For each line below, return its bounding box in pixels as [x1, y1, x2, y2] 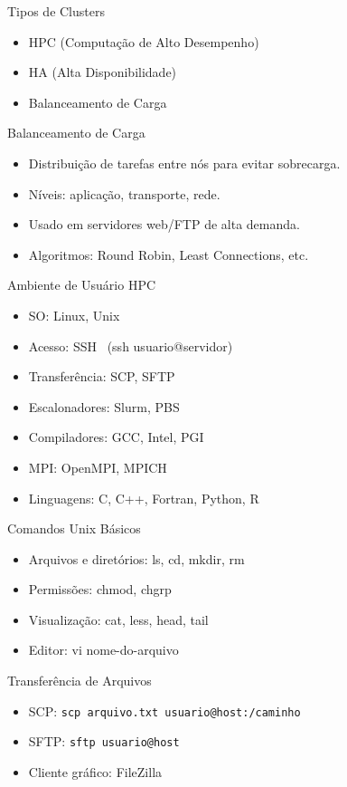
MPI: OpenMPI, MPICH [28, 457, 167, 476]
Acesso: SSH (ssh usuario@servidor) [28, 336, 233, 355]
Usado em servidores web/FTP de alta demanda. [28, 215, 300, 234]
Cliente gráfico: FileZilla [28, 762, 163, 781]
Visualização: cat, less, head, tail [28, 609, 209, 629]
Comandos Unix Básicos [7, 519, 141, 538]
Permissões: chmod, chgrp [28, 580, 172, 599]
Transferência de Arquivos [7, 671, 152, 690]
